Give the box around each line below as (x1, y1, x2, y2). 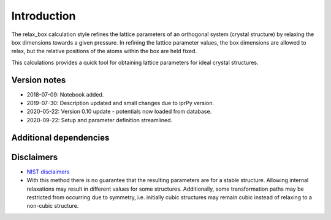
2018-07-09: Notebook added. (26, 90, 104, 98)
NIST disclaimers (26, 168, 70, 175)
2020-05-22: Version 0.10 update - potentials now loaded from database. (26, 108, 212, 116)
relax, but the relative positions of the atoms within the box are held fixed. (11, 48, 197, 55)
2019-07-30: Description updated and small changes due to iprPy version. (26, 100, 215, 107)
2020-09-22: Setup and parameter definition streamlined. (26, 116, 173, 123)
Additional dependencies (11, 132, 110, 143)
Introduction (11, 9, 76, 23)
